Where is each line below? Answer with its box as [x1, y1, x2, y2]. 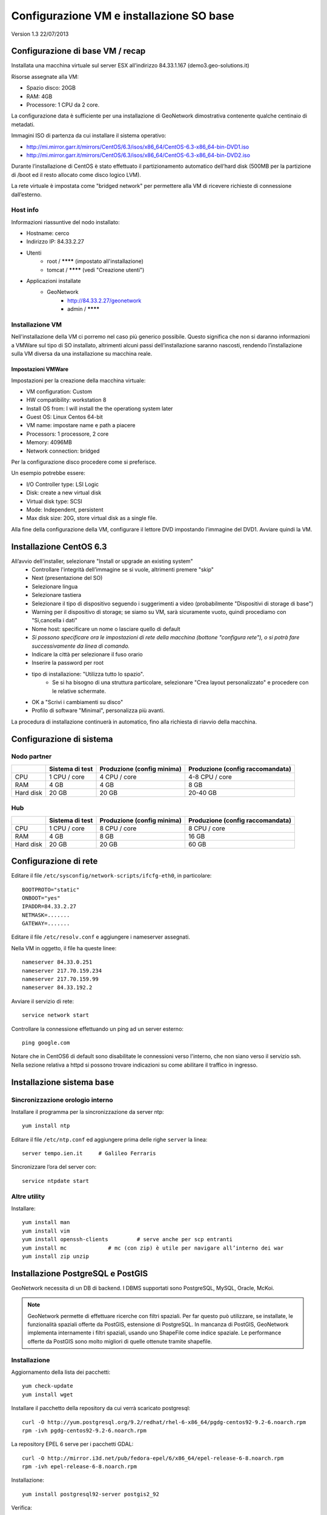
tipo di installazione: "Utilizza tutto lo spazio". [31, 670, 145, 678]
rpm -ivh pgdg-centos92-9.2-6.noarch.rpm [22, 1427, 147, 1434]
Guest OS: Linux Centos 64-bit [26, 413, 103, 421]
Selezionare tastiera [31, 591, 82, 599]
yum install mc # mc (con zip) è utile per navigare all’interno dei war [22, 1244, 284, 1251]
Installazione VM [11, 320, 62, 328]
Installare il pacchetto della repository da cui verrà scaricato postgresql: [11, 1405, 191, 1412]
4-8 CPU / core [188, 773, 233, 781]
